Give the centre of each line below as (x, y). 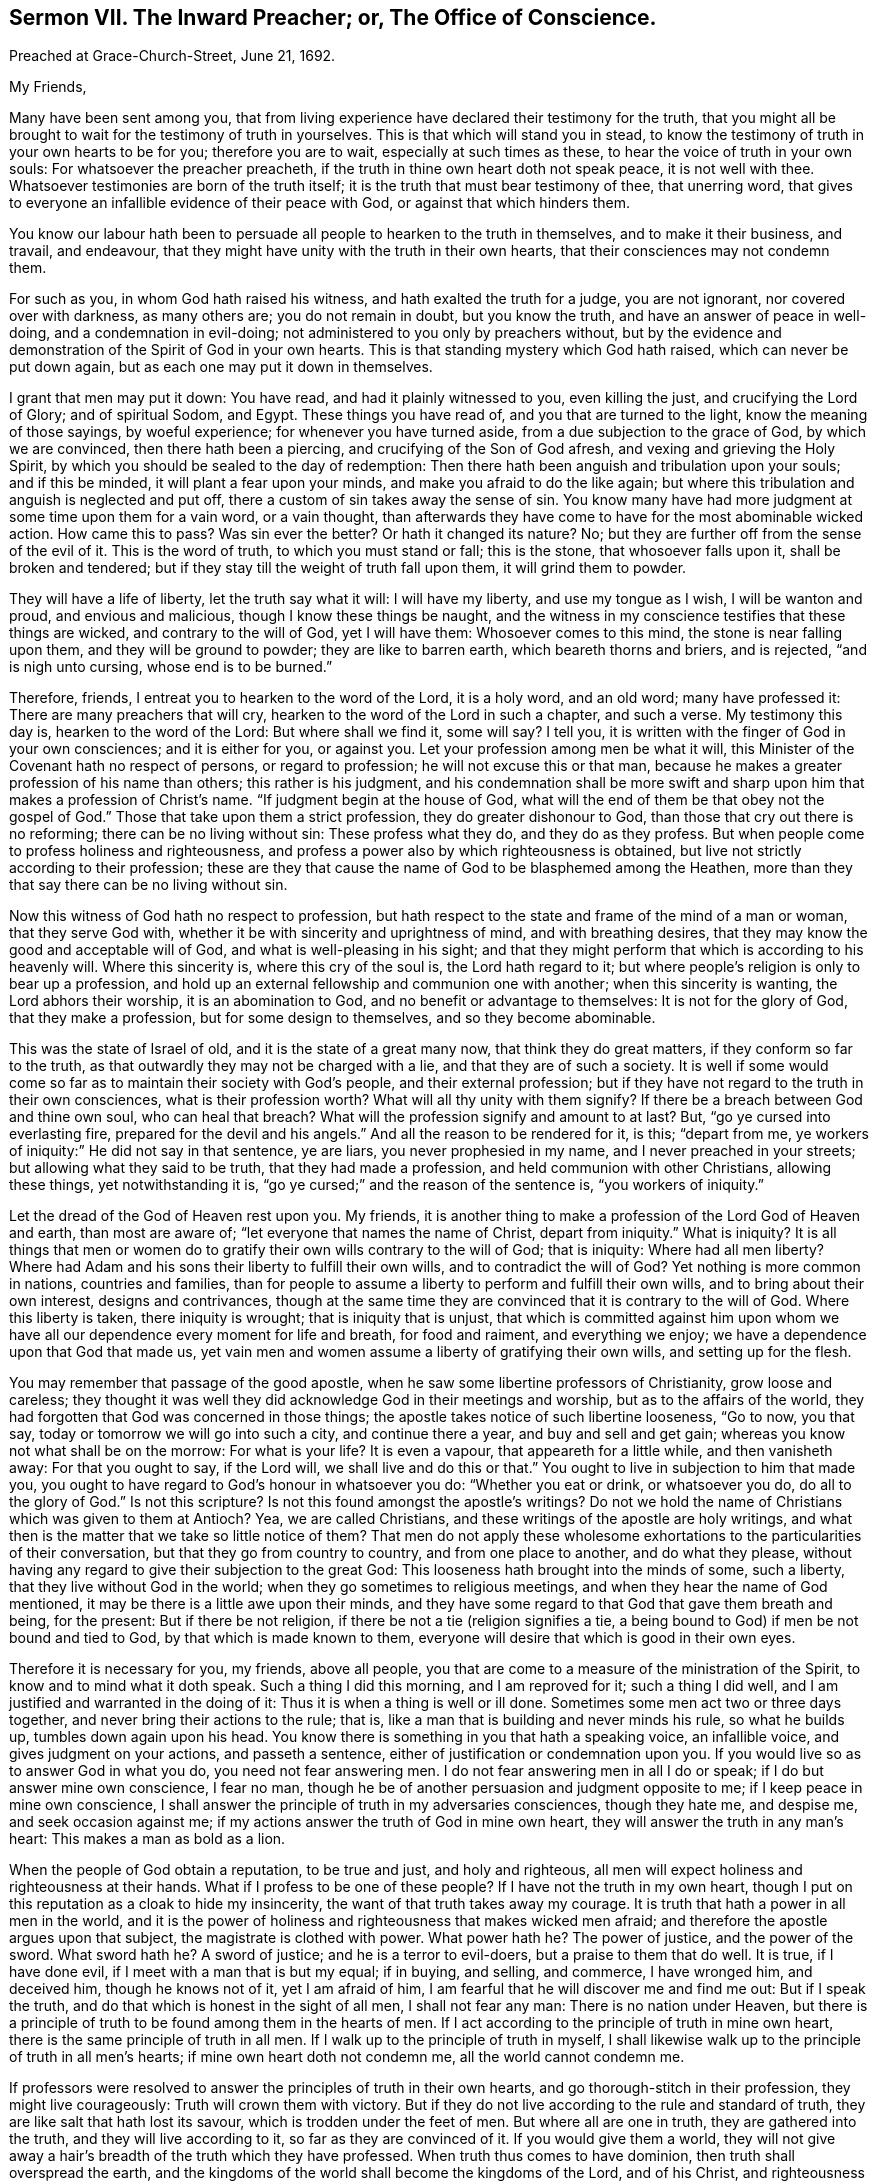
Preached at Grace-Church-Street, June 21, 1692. (172, 56)
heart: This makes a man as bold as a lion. (147, 1839)
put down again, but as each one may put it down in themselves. (221, 367)
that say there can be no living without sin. (148, 885)
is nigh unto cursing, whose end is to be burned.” (171, 667)
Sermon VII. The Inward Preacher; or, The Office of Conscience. (333, 17)
